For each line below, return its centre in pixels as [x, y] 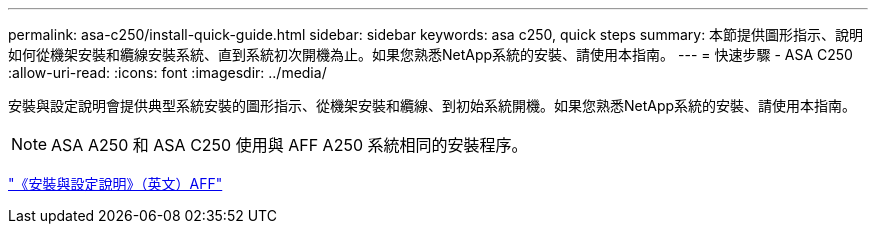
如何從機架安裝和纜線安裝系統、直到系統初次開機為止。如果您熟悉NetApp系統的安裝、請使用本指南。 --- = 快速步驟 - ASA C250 [430, 54]
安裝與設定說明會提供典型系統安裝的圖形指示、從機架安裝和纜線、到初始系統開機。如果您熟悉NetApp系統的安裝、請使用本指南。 [432, 105]
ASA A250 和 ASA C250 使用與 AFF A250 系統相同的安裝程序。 [289, 145]
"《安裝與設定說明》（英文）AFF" [115, 183]
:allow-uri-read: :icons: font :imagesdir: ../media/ [167, 72]
